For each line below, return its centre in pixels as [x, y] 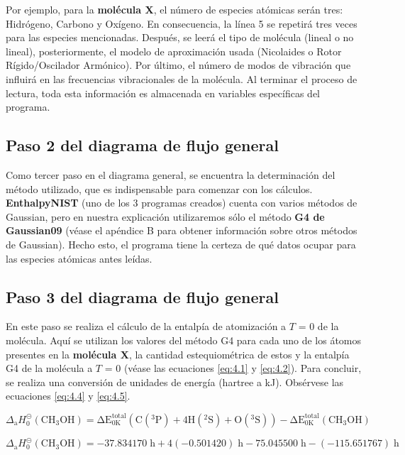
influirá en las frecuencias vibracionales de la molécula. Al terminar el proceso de [182, 78]
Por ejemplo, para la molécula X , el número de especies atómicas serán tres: [174, 9]
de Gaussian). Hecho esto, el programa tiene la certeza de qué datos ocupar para [181, 244]
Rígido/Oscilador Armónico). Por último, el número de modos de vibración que [178, 65]
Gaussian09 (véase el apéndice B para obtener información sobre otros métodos [182, 230]
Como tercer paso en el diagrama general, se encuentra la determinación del [171, 174]
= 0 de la [318, 326]
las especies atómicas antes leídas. [79, 258]
